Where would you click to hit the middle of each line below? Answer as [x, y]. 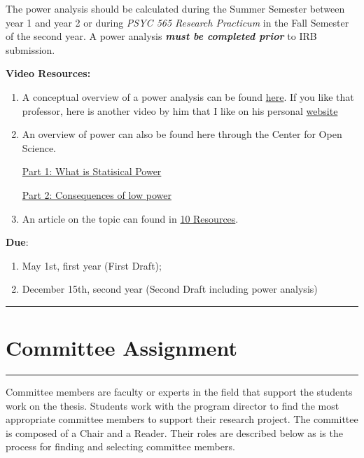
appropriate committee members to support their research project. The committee [182, 419]
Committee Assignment [121, 348]
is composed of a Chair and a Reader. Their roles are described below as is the [174, 432]
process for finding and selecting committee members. [120, 446]
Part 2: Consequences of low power [97, 194]
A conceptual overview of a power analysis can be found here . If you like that [188, 96]
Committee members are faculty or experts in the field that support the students [179, 392]
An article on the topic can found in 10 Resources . [130, 218]
